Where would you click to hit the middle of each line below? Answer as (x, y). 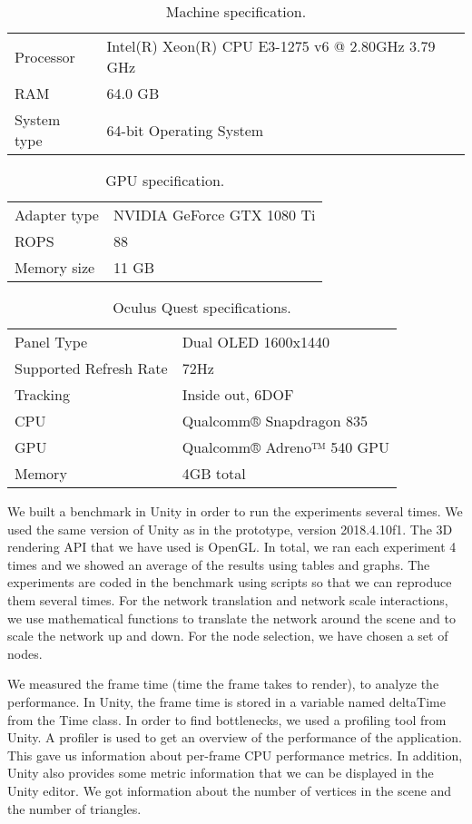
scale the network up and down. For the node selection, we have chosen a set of (228, 636)
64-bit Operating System (185, 130)
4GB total (214, 473)
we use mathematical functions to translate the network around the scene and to (231, 618)
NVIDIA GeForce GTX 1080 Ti (214, 215)
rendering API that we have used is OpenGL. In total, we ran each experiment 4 (232, 547)
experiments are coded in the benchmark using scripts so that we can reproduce (230, 582)
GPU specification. (165, 180)
